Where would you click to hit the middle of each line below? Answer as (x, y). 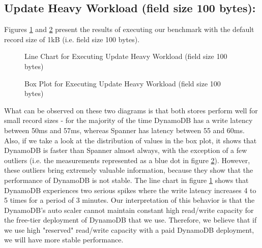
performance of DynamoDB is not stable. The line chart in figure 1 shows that (126, 180)
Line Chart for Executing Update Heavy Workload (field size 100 (126, 56)
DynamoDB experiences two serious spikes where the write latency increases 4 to (130, 190)
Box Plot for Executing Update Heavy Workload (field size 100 (123, 83)
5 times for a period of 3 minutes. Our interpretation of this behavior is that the (129, 200)
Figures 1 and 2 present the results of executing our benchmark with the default (129, 29)
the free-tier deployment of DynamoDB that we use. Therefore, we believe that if (130, 220)
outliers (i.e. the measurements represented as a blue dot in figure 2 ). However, (127, 160)
